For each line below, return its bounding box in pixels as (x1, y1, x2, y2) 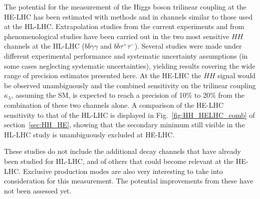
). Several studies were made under (134, 41, 242, 51)
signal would (217, 70, 256, 81)
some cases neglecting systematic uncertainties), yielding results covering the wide (4, 60, 255, 71)
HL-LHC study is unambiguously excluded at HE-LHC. (4, 129, 175, 139)
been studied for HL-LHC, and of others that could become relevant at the (4, 155, 233, 166)
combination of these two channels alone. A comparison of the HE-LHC (4, 99, 224, 110)
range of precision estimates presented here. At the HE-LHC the (4, 70, 201, 81)
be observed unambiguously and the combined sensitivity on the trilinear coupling (4, 80, 256, 90)
